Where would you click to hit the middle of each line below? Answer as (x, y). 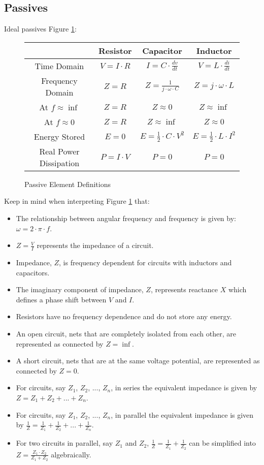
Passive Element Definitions (68, 184)
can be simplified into (222, 443)
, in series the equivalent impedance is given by (184, 387)
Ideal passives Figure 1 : (40, 29)
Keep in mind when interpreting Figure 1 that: (77, 201)
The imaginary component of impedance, (80, 289)
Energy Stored (59, 136)
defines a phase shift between (61, 299)
